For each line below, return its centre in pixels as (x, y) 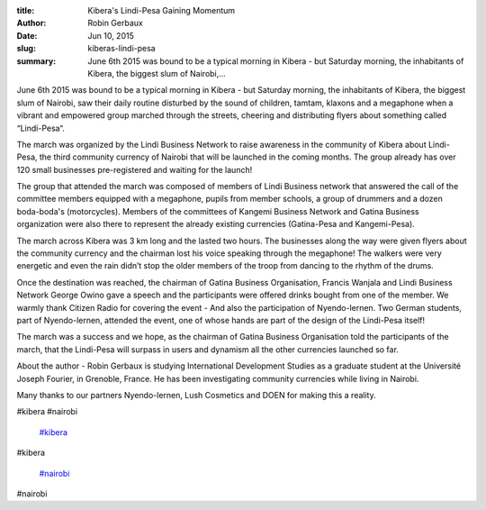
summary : (36, 61)
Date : (27, 35)
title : (26, 10)
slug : (26, 49)
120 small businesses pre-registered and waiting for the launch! (135, 169)
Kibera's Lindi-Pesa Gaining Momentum (162, 10)
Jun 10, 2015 (111, 35)
